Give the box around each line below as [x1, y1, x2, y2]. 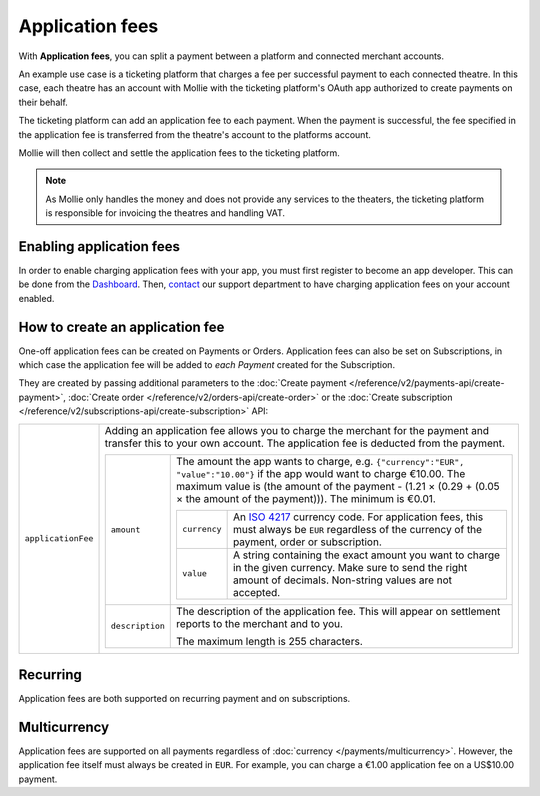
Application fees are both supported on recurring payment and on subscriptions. [18, 693, 351, 705]
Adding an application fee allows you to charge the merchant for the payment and [104, 423, 490, 437]
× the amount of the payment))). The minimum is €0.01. [176, 491, 437, 505]
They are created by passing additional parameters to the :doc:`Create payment [18, 377, 347, 389]
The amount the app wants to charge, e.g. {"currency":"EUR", [176, 454, 465, 468]
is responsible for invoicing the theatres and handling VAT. [45, 207, 285, 219]
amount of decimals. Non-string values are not [232, 573, 453, 587]
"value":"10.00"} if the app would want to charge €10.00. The [176, 466, 466, 480]
